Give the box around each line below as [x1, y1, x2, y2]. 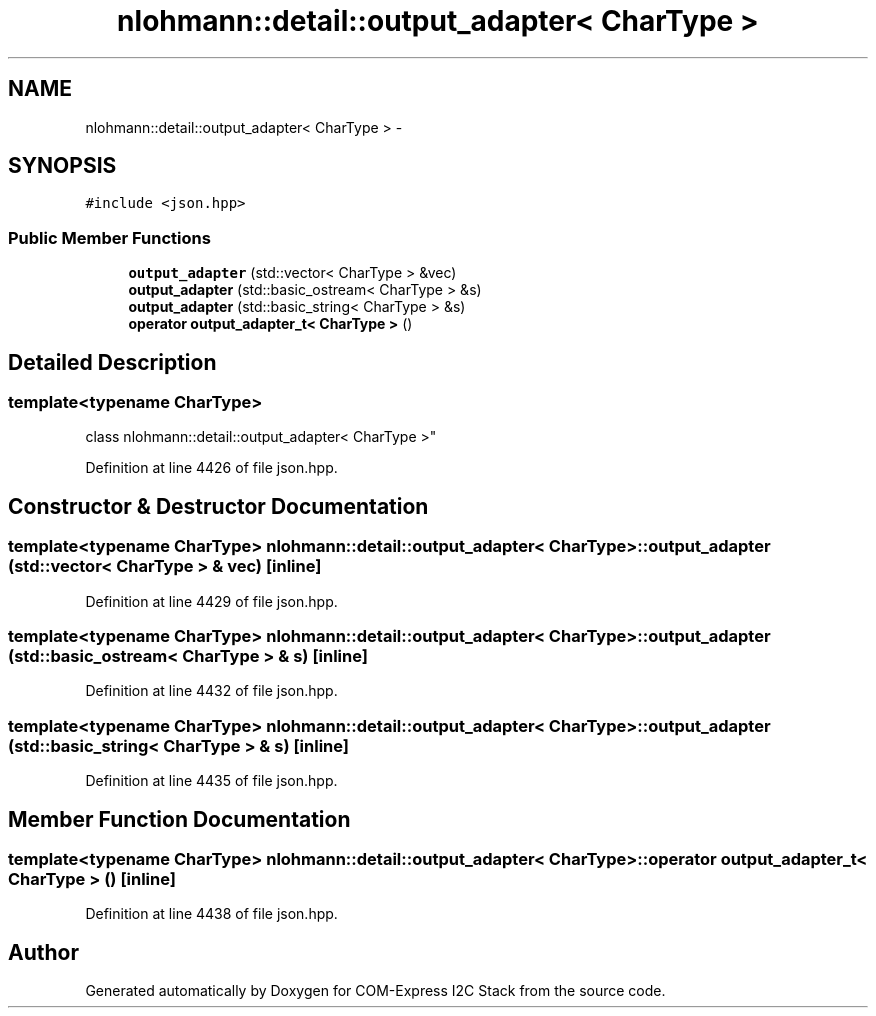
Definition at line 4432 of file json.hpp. [85, 682, 338, 700]
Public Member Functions [8, 227, 211, 248]
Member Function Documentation [8, 806, 351, 832]
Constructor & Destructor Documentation [8, 493, 429, 519]
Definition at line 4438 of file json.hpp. [85, 905, 338, 923]
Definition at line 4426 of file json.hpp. [85, 459, 338, 477]
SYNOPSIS [8, 153, 117, 179]
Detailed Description [8, 349, 217, 375]
